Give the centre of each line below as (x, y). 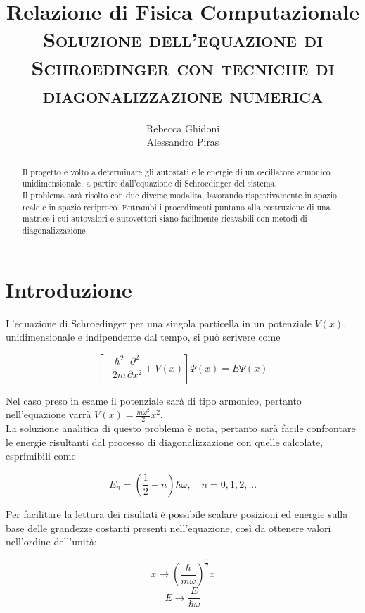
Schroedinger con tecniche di (183, 67)
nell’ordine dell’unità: (51, 542)
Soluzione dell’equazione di (183, 39)
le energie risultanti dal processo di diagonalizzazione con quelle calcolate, (165, 442)
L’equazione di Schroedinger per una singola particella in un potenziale (159, 323)
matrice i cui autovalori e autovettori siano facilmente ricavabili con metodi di (165, 219)
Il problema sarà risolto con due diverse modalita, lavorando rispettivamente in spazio (179, 195)
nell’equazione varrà (49, 414)
